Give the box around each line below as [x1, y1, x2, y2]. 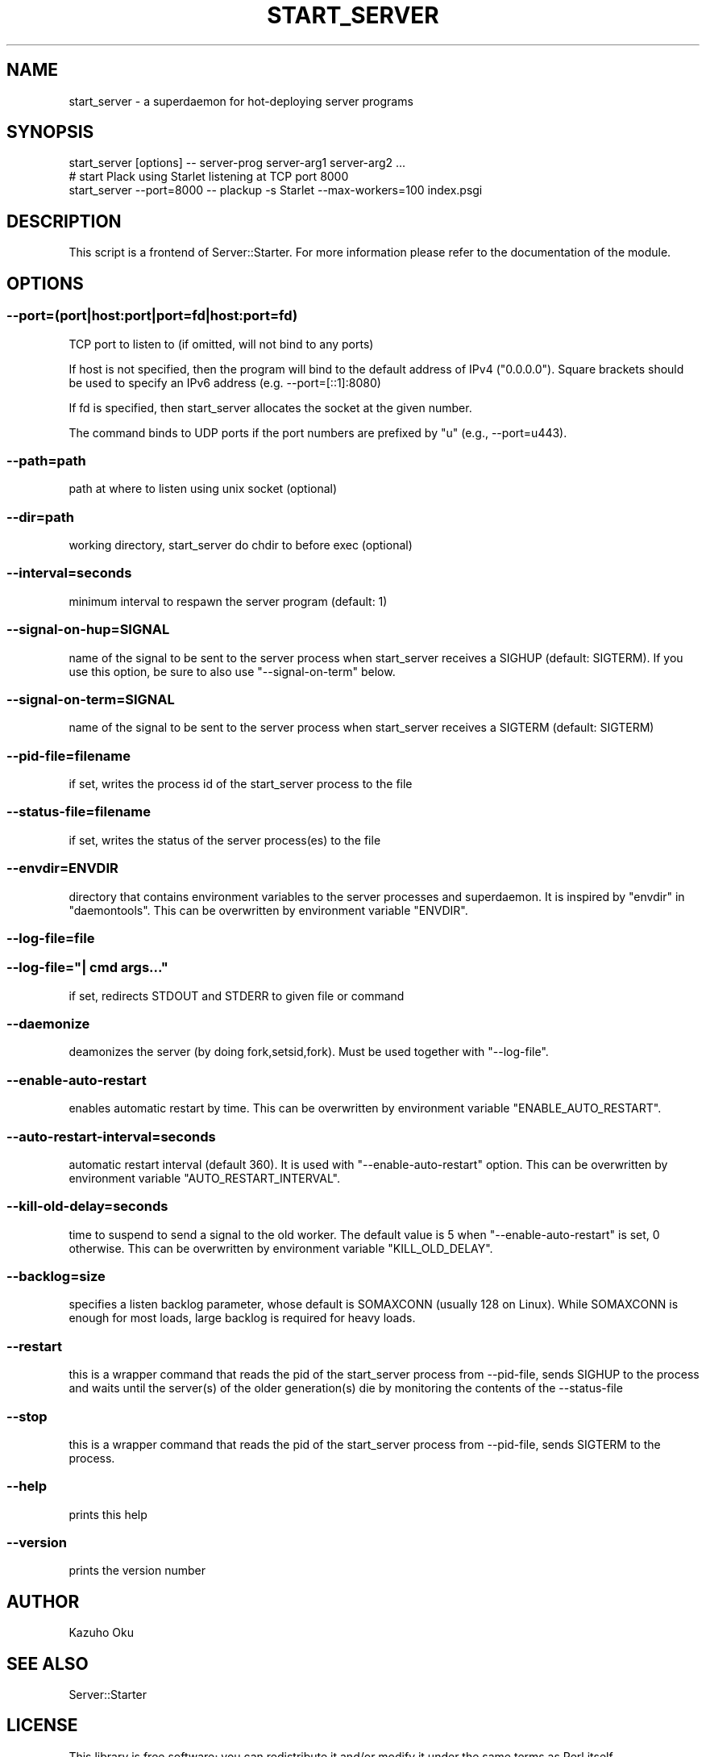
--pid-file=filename [6, 747, 131, 764]
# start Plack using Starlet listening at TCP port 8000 [69, 169, 349, 184]
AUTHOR [6, 1591, 80, 1612]
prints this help [69, 1507, 147, 1521]
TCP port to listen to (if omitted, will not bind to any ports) [69, 336, 374, 351]
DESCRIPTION [6, 211, 122, 232]
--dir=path [6, 508, 75, 525]
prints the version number [69, 1563, 206, 1578]
